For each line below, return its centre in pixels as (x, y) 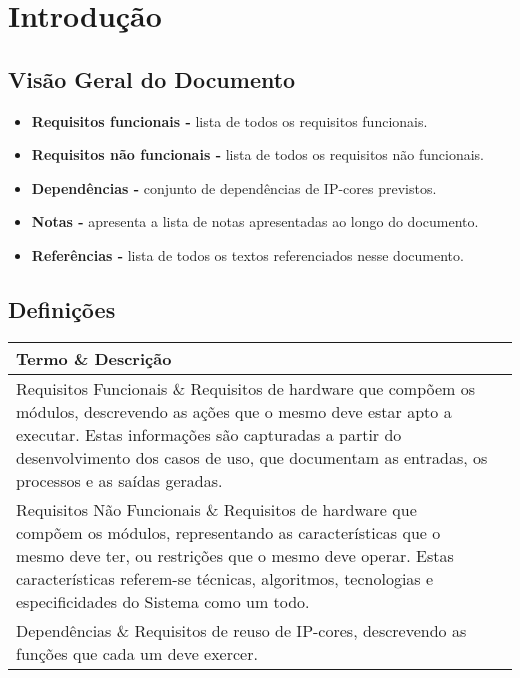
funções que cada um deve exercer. (137, 653)
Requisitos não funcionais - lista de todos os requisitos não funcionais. (258, 154)
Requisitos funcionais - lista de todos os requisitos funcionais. (229, 120)
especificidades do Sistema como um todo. (163, 601)
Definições (62, 308)
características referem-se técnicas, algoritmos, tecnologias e (225, 578)
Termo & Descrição (94, 358)
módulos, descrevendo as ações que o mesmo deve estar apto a (234, 411)
